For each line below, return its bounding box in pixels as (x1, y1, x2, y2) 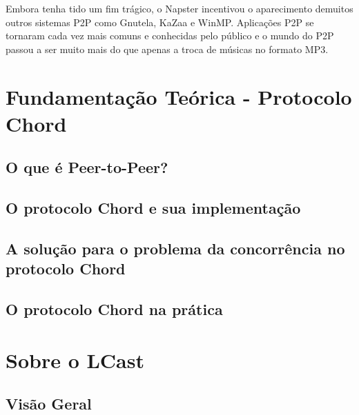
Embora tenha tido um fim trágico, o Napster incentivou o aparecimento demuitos (6, 1, 353, 15)
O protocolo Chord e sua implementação (6, 197, 301, 219)
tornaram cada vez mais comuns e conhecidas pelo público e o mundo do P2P (6, 28, 334, 43)
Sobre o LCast (6, 345, 144, 374)
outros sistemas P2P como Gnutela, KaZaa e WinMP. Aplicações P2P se (6, 14, 314, 29)
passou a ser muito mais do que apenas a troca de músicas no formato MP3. (6, 41, 329, 56)
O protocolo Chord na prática (6, 298, 223, 320)
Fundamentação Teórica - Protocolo (6, 82, 352, 110)
